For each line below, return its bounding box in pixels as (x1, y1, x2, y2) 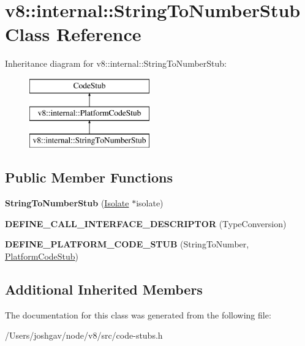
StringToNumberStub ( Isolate (5, 197, 129, 209)
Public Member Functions (5, 168, 173, 187)
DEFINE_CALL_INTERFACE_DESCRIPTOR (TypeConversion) (5, 217, 287, 230)
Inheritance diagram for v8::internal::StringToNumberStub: (5, 57, 227, 70)
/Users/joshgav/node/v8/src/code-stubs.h (5, 329, 163, 342)
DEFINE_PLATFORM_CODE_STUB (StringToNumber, (5, 238, 249, 250)
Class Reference (5, 21, 141, 47)
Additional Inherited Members (5, 279, 203, 298)
